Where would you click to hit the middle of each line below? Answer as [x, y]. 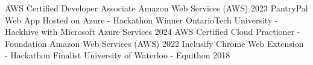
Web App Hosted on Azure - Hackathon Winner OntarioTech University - [141, 20]
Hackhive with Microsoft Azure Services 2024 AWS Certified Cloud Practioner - [153, 32]
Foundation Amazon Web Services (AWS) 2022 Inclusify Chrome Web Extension [154, 43]
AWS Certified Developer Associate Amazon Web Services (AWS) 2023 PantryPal [156, 8]
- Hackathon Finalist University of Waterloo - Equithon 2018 [118, 55]
